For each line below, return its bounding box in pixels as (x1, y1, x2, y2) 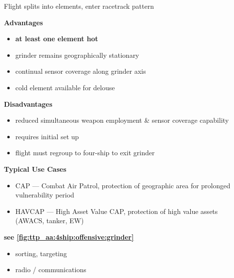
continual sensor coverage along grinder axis (15, 66, 146, 76)
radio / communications (15, 264, 86, 275)
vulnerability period (15, 190, 74, 200)
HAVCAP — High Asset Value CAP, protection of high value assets (15, 206, 218, 216)
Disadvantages (4, 98, 52, 109)
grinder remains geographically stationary (15, 49, 139, 60)
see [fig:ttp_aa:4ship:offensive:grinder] (4, 231, 134, 242)
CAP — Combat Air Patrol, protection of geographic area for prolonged (15, 180, 231, 190)
